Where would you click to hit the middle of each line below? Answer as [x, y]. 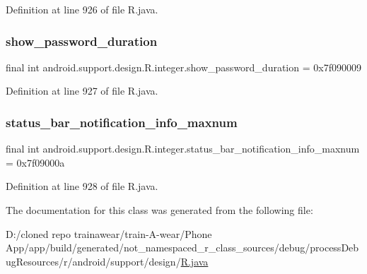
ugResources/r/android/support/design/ [93, 261]
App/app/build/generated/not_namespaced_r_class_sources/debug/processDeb [182, 248]
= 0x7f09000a [35, 162]
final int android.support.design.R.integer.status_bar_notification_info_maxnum [183, 149]
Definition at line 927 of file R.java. [82, 91]
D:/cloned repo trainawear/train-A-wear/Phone [109, 233]
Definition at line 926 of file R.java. [82, 9]
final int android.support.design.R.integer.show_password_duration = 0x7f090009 [183, 67]
